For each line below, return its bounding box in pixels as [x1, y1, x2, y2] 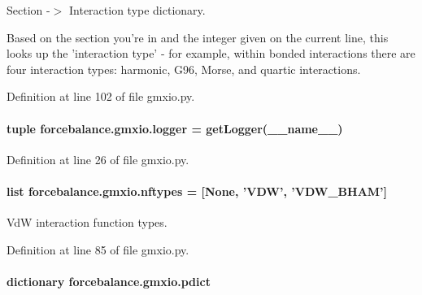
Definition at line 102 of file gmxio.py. [7, 88, 195, 105]
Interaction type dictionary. [68, 2, 206, 18]
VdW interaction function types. [7, 214, 167, 231]
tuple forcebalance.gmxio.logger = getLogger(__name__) [7, 119, 343, 137]
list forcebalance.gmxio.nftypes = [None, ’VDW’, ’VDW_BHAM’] [7, 182, 388, 199]
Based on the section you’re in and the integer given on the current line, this [7, 28, 389, 46]
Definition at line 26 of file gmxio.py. [7, 150, 189, 167]
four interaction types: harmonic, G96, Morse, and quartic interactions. [7, 60, 361, 77]
